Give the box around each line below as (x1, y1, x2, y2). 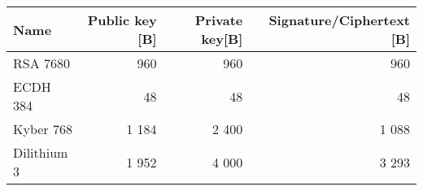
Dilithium (13, 143, 68, 162)
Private (194, 11, 243, 29)
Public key (87, 11, 157, 29)
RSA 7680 (13, 54, 71, 72)
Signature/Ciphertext (268, 11, 410, 29)
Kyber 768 (13, 119, 72, 138)
